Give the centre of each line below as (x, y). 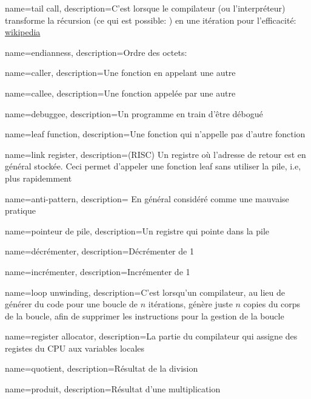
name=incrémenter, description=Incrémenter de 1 (98, 271)
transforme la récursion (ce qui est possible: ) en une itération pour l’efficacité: (151, 20)
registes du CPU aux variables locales (75, 348)
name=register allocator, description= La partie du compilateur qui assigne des (151, 336)
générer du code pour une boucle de (72, 304)
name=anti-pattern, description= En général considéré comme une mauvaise (147, 198)
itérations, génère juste (190, 304)
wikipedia (23, 32)
